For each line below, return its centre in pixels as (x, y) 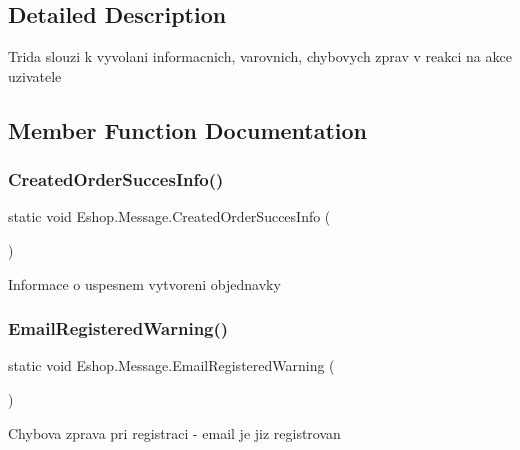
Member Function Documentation (188, 129)
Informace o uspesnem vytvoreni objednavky (144, 283)
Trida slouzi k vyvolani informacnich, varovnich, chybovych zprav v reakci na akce (260, 56)
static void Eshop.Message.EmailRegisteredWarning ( (171, 365)
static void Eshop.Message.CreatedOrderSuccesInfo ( (169, 216)
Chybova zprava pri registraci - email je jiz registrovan (174, 432)
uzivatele (35, 75)
